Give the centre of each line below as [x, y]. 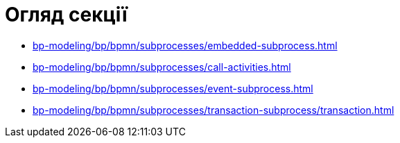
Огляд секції [66, 15]
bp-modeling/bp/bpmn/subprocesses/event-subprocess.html [173, 88]
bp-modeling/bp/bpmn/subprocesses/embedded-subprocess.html [185, 45]
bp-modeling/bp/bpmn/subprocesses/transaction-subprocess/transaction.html [214, 110]
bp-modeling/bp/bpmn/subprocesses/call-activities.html [162, 67]
